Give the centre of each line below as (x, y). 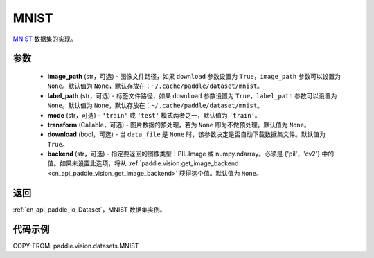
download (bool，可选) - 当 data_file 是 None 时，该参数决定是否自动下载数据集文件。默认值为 (186, 134)
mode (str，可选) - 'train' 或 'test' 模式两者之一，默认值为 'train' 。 (154, 115)
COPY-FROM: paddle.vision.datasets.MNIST (76, 246)
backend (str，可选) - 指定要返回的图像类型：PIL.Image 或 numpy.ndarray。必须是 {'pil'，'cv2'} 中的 (191, 154)
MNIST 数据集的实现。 (45, 39)
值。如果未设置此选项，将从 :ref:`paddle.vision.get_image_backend (143, 163)
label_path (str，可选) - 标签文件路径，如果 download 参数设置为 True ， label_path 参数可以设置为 (192, 95)
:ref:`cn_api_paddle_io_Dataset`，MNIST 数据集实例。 (89, 209)
